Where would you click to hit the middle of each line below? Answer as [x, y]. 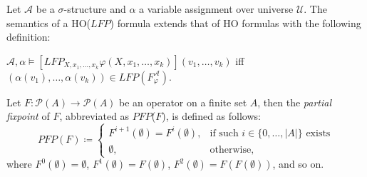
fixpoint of [28, 116]
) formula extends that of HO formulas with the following [236, 22]
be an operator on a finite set [183, 102]
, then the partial [294, 102]
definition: [29, 37]
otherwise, [232, 150]
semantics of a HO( [48, 22]
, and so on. [298, 164]
